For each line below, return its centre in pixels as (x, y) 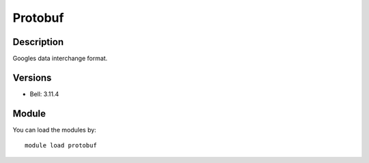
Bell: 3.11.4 (44, 94)
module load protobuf (61, 146)
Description (38, 42)
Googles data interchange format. (60, 59)
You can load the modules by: (55, 130)
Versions (32, 77)
